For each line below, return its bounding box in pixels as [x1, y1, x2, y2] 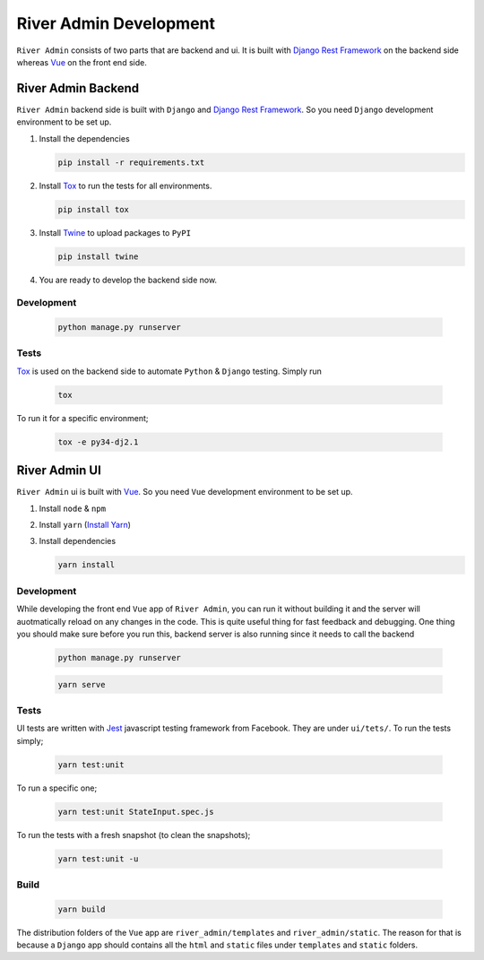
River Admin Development [16, 13, 215, 33]
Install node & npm [39, 503, 107, 514]
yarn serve [57, 679, 106, 689]
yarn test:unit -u [57, 853, 139, 864]
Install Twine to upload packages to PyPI [39, 227, 192, 238]
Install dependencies [39, 536, 117, 547]
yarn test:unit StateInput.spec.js [57, 807, 214, 817]
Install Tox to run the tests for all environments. [39, 180, 212, 191]
